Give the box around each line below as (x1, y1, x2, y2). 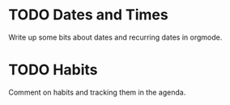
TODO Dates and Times (8, 6, 168, 24)
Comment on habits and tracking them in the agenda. (8, 87, 186, 97)
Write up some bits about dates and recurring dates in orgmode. (8, 32, 223, 42)
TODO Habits (8, 61, 98, 79)
